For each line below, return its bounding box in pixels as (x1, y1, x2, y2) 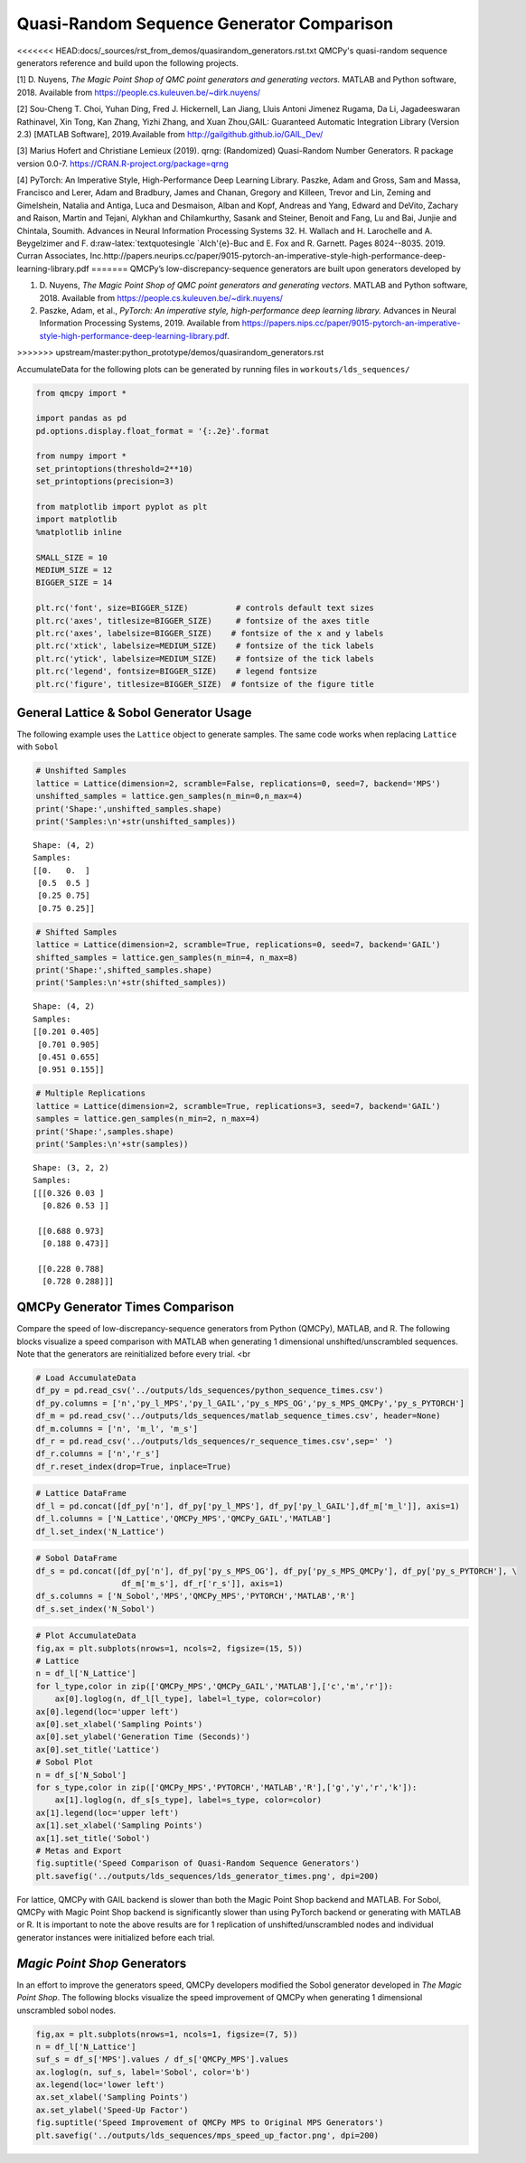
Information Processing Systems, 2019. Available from (39, 317, 240, 329)
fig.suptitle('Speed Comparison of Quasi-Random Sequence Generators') (35, 1858, 361, 1868)
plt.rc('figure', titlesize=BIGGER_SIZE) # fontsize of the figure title (35, 679, 375, 689)
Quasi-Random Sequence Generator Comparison (16, 14, 394, 33)
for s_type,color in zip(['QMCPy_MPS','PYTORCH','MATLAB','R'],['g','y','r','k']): (35, 1782, 418, 1792)
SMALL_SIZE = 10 (35, 552, 108, 562)
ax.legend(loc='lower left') (35, 2080, 165, 2090)
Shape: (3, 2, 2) (33, 1162, 109, 1172)
